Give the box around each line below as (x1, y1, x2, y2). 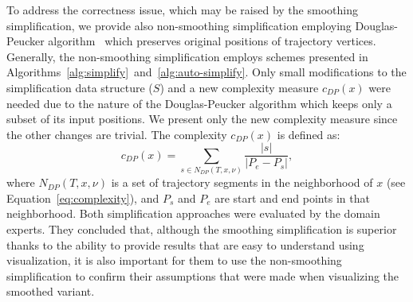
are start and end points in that (214, 189, 370, 206)
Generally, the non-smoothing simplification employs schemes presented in (6, 48, 368, 64)
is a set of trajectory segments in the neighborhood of (111, 174, 373, 191)
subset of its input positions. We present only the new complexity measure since (6, 110, 398, 127)
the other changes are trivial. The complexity (6, 126, 227, 142)
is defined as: (277, 126, 340, 142)
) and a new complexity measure (159, 79, 319, 95)
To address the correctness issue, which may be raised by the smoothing (6, 2, 358, 17)
